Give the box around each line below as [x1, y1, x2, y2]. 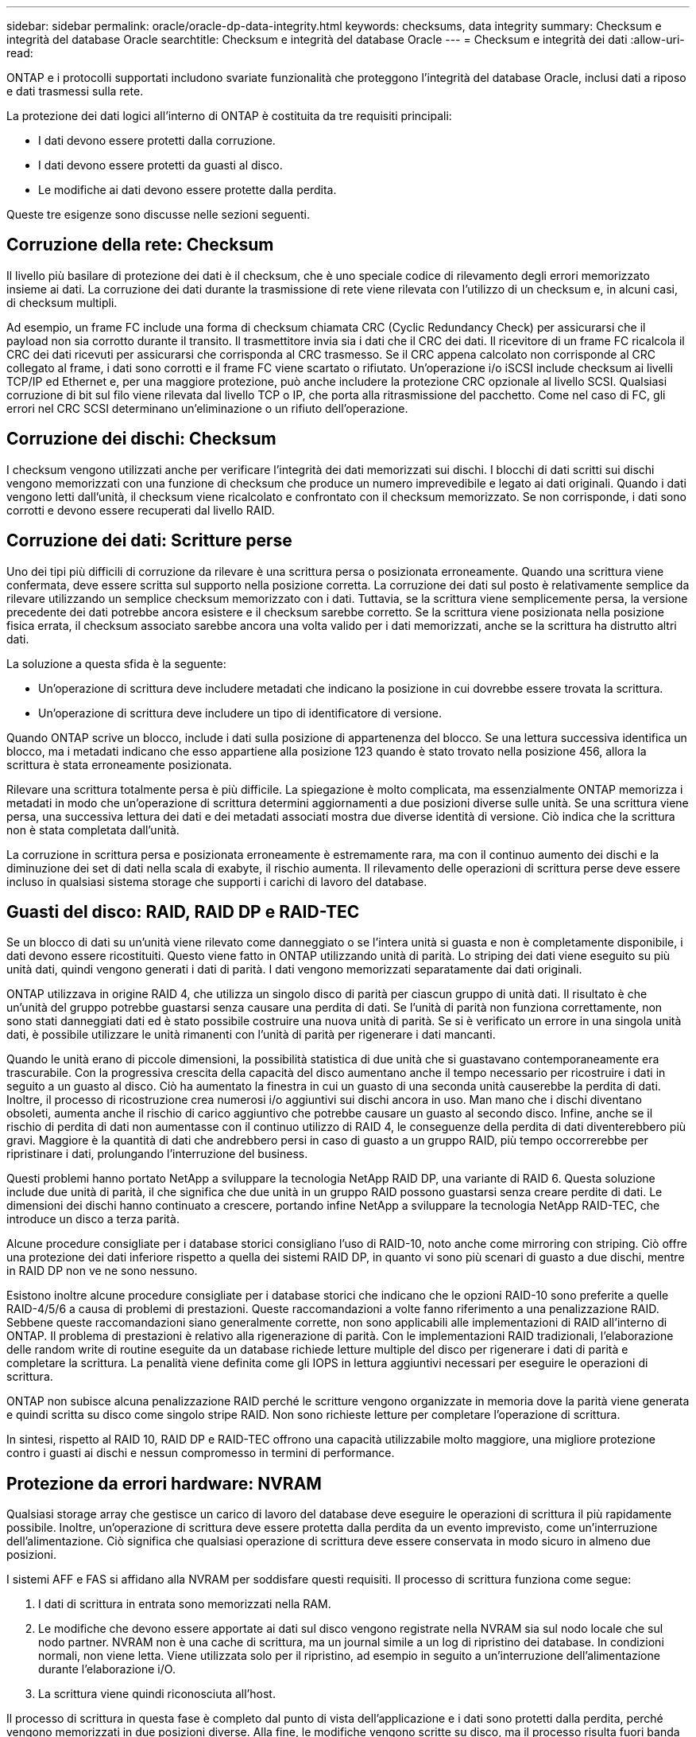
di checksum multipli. [6, 295, 118, 309]
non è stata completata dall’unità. [6, 822, 180, 837]
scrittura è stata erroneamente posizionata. [6, 757, 232, 771]
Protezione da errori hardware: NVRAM [6, 1473, 322, 1494]
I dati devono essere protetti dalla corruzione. [38, 134, 276, 147]
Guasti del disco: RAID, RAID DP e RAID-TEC [6, 901, 360, 922]
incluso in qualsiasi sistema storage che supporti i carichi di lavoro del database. [6, 874, 427, 888]
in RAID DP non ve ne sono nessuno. [6, 1264, 198, 1278]
